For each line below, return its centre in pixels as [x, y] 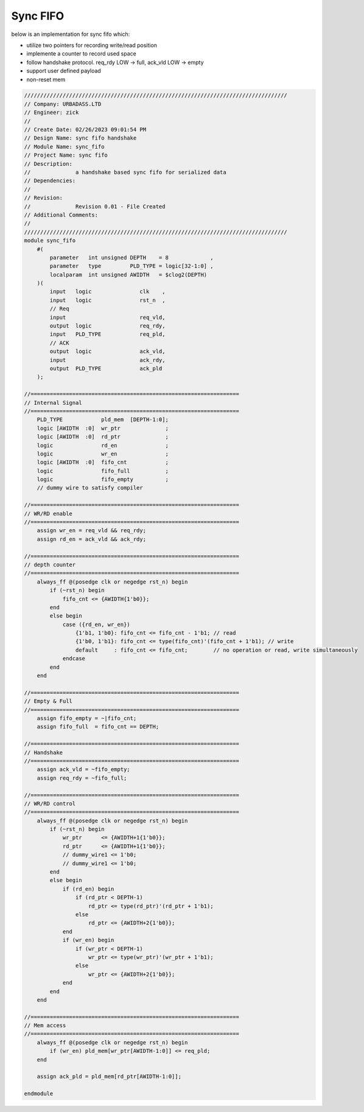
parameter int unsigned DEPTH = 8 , [131, 257]
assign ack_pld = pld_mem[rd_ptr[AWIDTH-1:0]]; [109, 1077]
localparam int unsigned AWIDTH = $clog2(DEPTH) [128, 275]
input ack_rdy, [107, 360]
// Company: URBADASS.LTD [63, 104]
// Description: [48, 164]
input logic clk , [107, 292]
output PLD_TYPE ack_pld [106, 368]
